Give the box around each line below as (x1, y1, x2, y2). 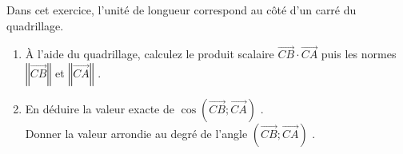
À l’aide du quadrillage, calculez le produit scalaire (25, 45, 274, 62)
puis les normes (321, 45, 397, 62)
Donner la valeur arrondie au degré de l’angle (25, 125, 248, 141)
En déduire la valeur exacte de (25, 101, 174, 116)
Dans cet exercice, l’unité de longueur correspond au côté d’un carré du (6, 2, 357, 18)
